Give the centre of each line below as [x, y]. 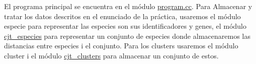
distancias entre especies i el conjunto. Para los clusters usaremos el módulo [121, 46]
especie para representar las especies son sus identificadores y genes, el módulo [125, 26]
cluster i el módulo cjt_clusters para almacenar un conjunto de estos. [111, 55]
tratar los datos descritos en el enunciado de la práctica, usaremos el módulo [122, 16]
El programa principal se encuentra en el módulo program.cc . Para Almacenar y [128, 6]
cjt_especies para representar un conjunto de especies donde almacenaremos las [127, 36]
